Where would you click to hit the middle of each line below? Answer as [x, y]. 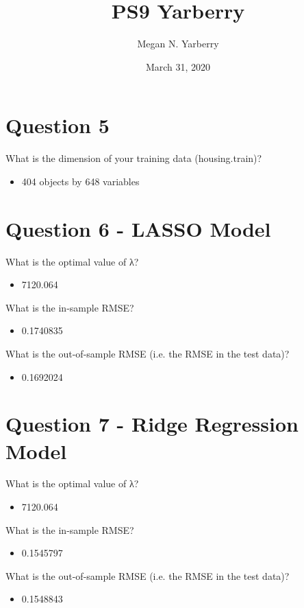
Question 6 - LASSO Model [138, 228]
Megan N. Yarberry [178, 44]
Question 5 [58, 125]
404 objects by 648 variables [80, 181]
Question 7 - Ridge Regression [152, 424]
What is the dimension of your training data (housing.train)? [134, 158]
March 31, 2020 [178, 66]
